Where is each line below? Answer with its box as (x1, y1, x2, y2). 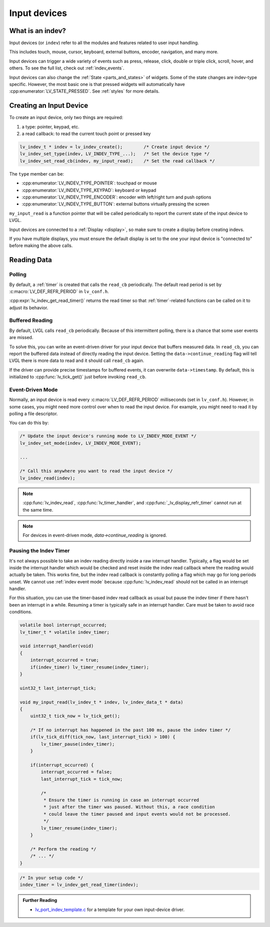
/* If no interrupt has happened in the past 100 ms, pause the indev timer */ (30, 727, 231, 733)
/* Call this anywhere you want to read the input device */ (19, 468, 173, 474)
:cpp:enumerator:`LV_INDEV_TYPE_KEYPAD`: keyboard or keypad (21, 187, 156, 193)
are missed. (9, 334, 33, 340)
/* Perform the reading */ (30, 846, 97, 852)
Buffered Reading (9, 317, 53, 324)
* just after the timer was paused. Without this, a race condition (43, 804, 215, 810)
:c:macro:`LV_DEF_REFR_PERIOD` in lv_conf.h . (9, 288, 109, 294)
